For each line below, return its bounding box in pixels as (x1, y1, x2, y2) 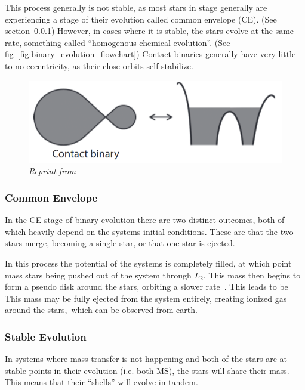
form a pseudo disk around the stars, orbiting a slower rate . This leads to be (5, 280, 288, 293)
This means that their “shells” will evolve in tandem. (5, 376, 198, 388)
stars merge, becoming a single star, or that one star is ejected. (5, 237, 235, 249)
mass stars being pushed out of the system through (5, 268, 192, 281)
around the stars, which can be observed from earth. (5, 304, 198, 316)
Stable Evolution (5, 329, 87, 343)
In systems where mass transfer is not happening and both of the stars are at (5, 352, 287, 365)
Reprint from (29, 165, 76, 177)
